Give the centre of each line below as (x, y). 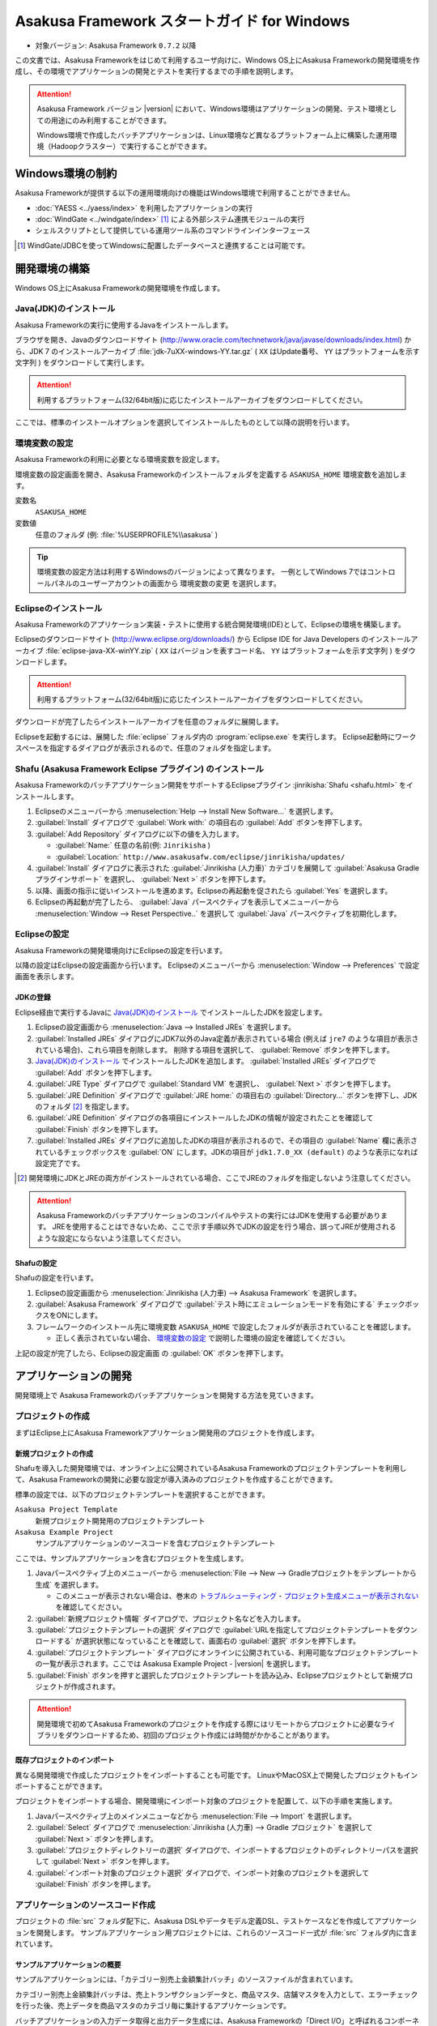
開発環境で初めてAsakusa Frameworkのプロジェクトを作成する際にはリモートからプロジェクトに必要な (209, 1724)
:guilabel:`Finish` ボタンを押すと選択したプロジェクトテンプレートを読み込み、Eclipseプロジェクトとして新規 (217, 1675)
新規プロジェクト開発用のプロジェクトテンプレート (120, 1520)
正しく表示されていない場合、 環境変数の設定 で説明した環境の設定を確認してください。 (202, 1338)
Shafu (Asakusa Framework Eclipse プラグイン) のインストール (140, 768)
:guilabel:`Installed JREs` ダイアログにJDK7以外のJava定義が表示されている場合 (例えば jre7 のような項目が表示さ (227, 1038)
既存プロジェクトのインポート (65, 1760)
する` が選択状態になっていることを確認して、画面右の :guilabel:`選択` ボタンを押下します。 (208, 1641)
